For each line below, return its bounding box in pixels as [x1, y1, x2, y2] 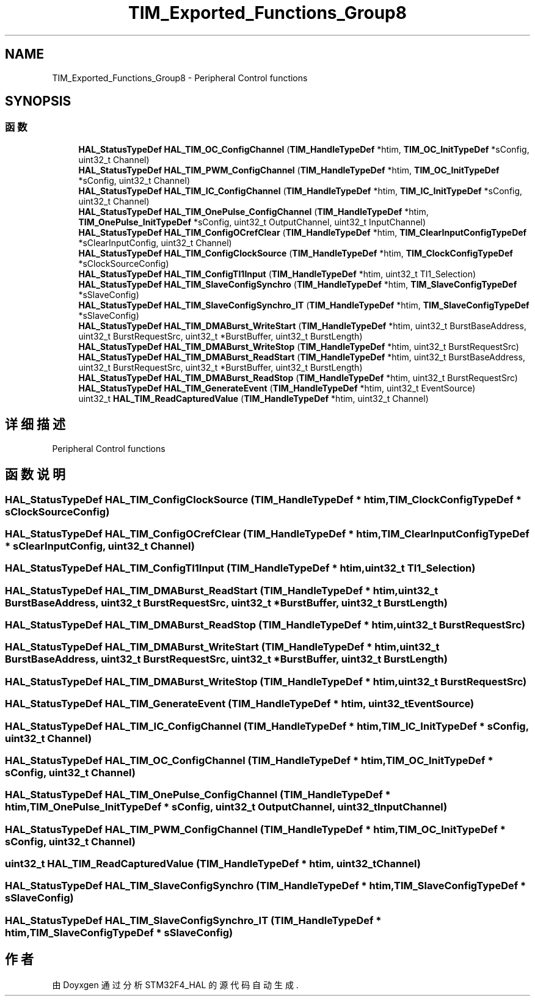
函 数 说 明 [5, 467, 65, 482]
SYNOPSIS [5, 93, 71, 109]
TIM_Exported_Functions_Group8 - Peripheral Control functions [52, 72, 308, 83]
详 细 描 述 [5, 417, 65, 432]
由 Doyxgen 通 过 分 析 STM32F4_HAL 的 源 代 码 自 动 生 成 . [52, 979, 299, 990]
